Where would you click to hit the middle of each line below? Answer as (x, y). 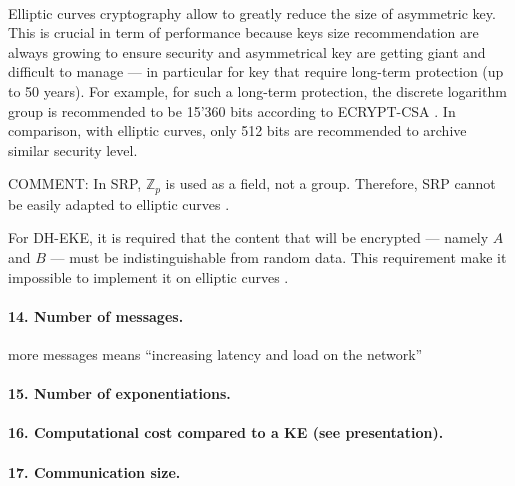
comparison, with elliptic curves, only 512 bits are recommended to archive (237, 130)
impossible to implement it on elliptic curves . (148, 276)
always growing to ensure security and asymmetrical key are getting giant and (247, 51)
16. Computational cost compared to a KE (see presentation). (226, 432)
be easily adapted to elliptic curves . (119, 203)
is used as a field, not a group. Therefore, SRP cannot (330, 183)
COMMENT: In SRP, (75, 183)
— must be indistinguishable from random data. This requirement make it (278, 256)
